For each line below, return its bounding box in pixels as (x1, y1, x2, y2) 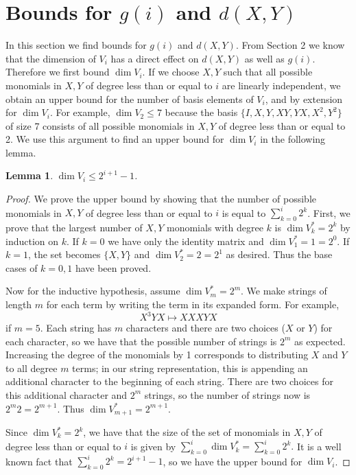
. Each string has (40, 321, 112, 335)
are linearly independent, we (222, 78, 341, 92)
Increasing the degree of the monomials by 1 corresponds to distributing (5, 347, 309, 362)
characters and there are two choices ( (126, 321, 285, 335)
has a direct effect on (110, 51, 199, 65)
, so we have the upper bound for (163, 454, 302, 468)
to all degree (5, 360, 58, 375)
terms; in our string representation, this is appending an (72, 360, 308, 375)
